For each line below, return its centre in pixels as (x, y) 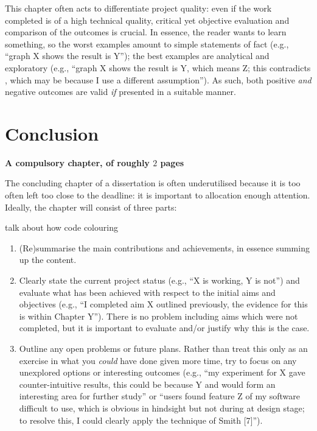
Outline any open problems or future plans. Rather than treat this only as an (163, 348)
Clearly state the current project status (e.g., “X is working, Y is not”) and (159, 280)
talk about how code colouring (61, 227)
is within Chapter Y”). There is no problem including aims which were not (158, 316)
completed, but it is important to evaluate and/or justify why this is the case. (164, 328)
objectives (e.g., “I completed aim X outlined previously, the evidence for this (163, 304)
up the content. (48, 260)
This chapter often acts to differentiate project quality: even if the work (138, 8)
